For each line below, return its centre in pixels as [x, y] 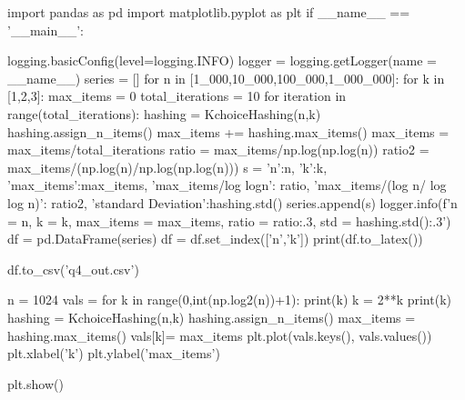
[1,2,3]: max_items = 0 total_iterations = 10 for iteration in [177, 96]
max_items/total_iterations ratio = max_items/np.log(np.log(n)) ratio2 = [218, 150]
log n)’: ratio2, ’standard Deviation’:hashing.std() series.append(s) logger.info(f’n [232, 202]
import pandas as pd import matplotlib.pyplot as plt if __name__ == [209, 12]
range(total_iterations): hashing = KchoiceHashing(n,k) [164, 113]
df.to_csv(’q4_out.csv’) [73, 269]
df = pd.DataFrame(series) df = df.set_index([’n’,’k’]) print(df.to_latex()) [215, 239]
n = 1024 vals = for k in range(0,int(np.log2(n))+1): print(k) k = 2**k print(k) [229, 300]
